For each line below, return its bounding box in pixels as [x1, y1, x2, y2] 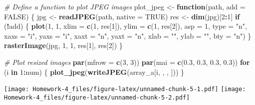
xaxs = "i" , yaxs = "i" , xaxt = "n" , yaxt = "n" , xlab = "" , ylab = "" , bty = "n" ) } [4, 30, 252, 41]
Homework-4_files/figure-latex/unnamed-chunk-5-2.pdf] [4, 94, 190, 101]
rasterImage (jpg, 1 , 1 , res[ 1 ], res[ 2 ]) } [4, 40, 123, 51]
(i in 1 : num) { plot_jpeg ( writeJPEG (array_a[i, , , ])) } [4, 66, 185, 77]
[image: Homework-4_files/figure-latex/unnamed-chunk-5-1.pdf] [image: [4, 86, 246, 93]
